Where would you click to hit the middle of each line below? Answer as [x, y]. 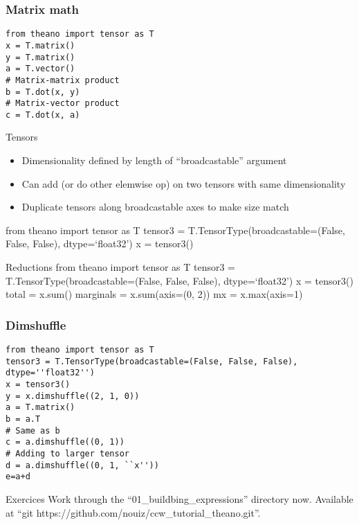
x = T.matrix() [40, 45]
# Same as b [33, 430]
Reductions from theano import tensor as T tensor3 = [120, 267]
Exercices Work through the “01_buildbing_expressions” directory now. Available [179, 498]
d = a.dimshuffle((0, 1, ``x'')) [82, 465]
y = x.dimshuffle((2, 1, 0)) [73, 396]
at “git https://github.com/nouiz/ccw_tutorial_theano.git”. [133, 512]
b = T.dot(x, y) [43, 92]
